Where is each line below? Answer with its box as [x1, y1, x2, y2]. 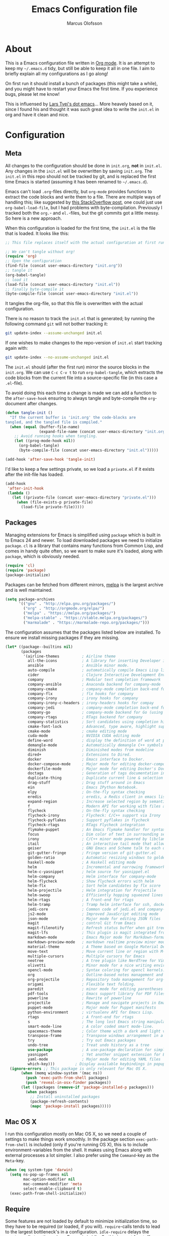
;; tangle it [5, 268, 33, 273]
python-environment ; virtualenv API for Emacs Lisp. [27, 1010, 154, 1015]
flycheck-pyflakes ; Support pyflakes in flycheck [27, 818, 150, 823]
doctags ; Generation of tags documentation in [27, 771, 165, 776]
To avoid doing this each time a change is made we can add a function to [5, 390, 157, 396]
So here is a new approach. [5, 215, 62, 221]
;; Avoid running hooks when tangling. [14, 434, 98, 439]
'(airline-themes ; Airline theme [23, 654, 116, 659]
